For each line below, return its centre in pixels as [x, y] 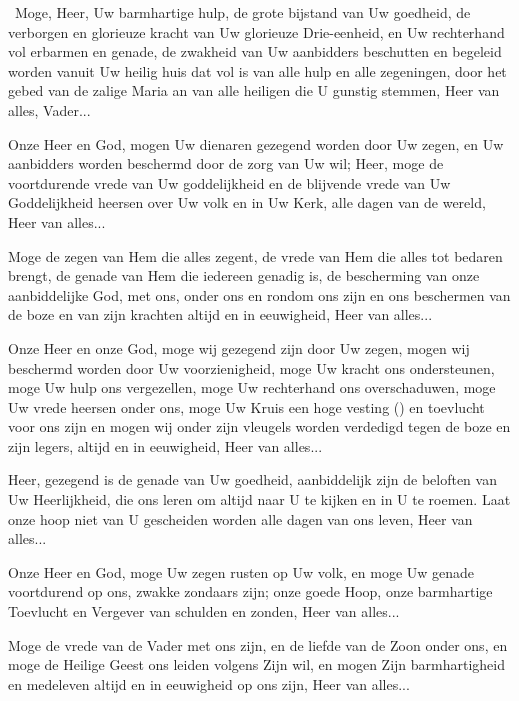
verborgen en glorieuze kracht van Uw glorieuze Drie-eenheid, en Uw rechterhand [256, 31]
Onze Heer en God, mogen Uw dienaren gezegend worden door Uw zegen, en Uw [256, 143]
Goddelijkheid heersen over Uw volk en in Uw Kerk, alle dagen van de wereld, [247, 202]
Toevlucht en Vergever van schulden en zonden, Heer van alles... [204, 611]
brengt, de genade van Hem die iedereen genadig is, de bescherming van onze [244, 275]
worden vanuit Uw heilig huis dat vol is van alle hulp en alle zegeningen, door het [257, 70]
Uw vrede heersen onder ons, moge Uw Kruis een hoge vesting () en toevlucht [246, 406]
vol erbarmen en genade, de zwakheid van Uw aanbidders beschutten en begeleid [255, 51]
